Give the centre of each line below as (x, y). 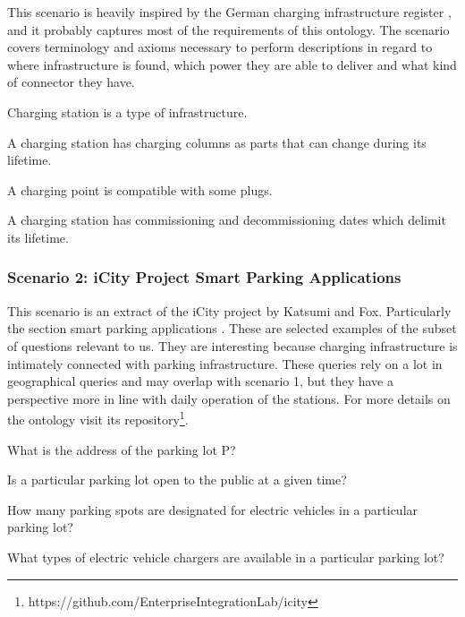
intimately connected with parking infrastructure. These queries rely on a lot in (225, 363)
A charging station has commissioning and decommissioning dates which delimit (227, 220)
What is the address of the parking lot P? (122, 449)
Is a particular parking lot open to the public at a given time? (177, 480)
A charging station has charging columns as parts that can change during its (217, 142)
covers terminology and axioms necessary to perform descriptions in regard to (220, 47)
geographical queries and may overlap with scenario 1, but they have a (200, 381)
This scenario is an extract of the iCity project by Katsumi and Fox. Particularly (229, 310)
